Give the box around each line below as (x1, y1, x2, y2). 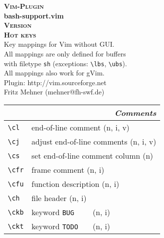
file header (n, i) (31, 192, 87, 203)
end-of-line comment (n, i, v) (31, 122, 130, 133)
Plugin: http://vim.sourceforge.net (4, 77, 107, 87)
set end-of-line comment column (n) (31, 150, 153, 161)
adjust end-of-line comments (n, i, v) (31, 136, 156, 147)
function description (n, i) (31, 178, 119, 189)
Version (4, 20, 32, 30)
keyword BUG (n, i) (31, 206, 110, 218)
